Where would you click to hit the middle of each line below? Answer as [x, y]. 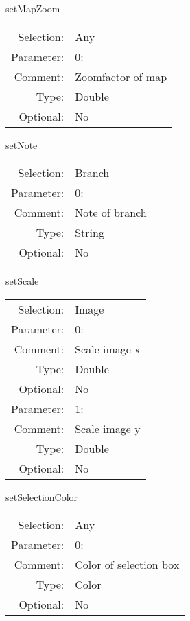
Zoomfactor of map [121, 76]
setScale [22, 281]
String [90, 233]
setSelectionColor [42, 496]
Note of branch [111, 213]
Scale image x [108, 349]
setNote [22, 144]
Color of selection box [127, 565]
